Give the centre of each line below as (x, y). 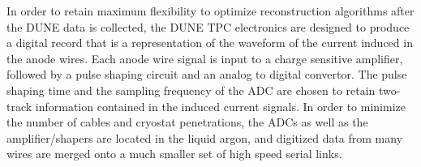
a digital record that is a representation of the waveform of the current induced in (210, 43)
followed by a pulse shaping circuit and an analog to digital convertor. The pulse (207, 74)
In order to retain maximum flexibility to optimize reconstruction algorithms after (210, 11)
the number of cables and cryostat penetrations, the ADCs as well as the (187, 122)
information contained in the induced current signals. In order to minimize (220, 106)
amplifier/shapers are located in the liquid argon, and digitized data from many (205, 137)
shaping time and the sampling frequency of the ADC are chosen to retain (191, 90)
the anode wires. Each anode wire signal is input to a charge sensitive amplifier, (205, 58)
